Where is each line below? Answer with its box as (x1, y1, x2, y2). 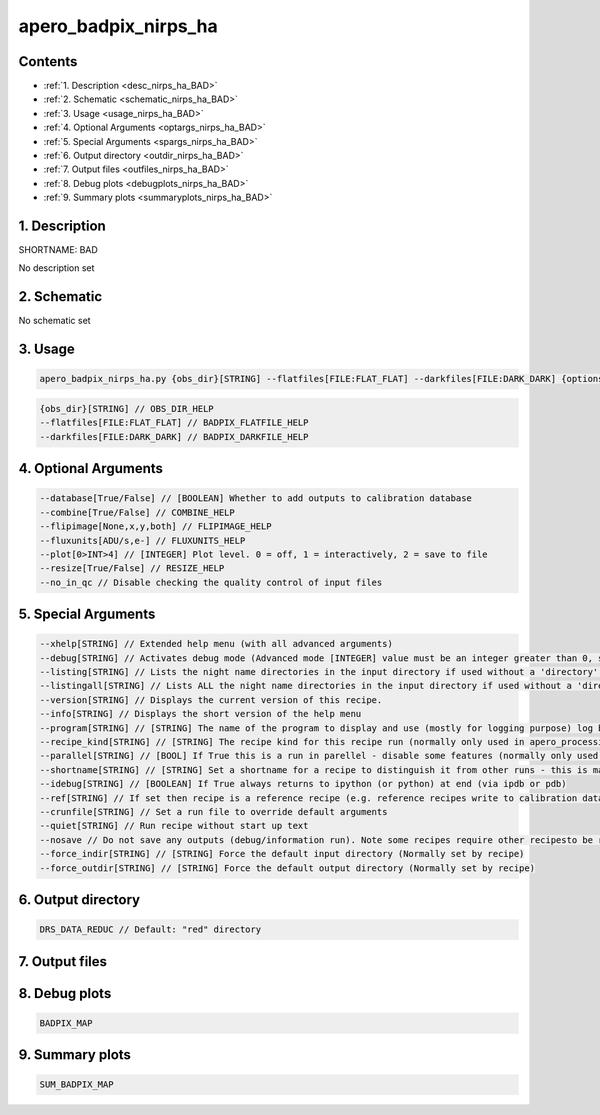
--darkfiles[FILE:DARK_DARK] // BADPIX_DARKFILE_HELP (39, 431, 309, 442)
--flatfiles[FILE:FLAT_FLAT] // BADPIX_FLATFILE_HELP (39, 417, 309, 429)
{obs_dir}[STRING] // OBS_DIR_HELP (39, 403, 214, 414)
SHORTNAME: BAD (18, 244, 99, 256)
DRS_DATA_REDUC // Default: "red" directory (39, 924, 262, 935)
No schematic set (18, 315, 91, 327)
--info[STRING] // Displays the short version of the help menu (39, 708, 362, 720)
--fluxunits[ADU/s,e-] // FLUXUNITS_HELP (39, 535, 246, 546)
